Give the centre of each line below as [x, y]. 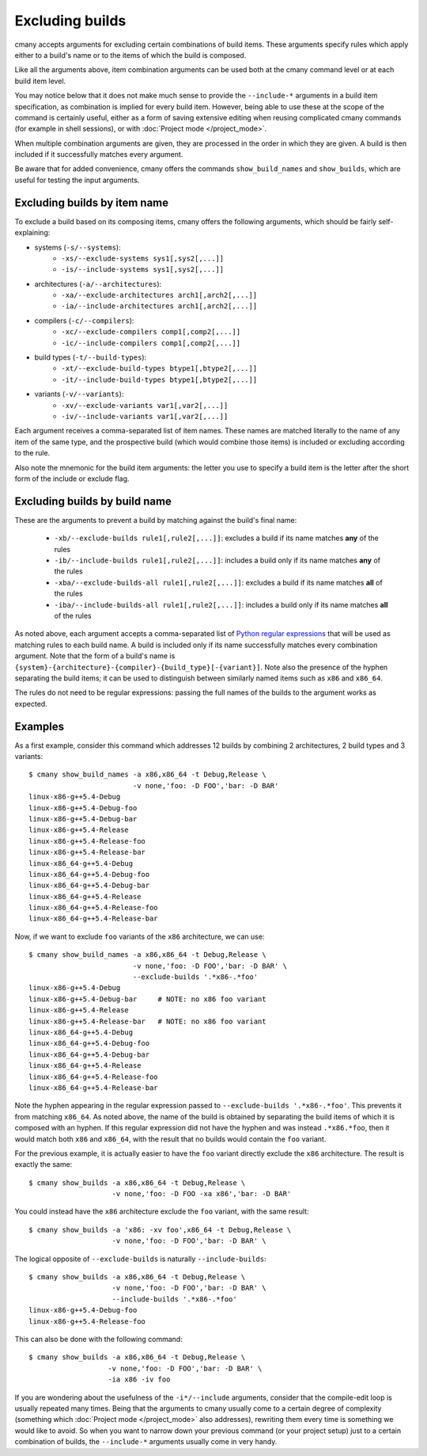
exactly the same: [43, 1164]
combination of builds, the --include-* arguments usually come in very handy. [146, 1442]
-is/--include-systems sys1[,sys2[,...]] [143, 270]
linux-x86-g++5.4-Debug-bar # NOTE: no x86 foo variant [147, 999]
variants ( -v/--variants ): [79, 394]
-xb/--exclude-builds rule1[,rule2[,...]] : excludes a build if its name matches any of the [217, 538]
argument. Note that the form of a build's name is [95, 656]
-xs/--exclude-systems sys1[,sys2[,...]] [143, 258]
